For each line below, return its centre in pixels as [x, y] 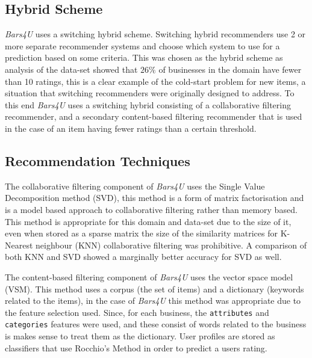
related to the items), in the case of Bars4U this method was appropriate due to [153, 301]
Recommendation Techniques [98, 160]
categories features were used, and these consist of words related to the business [156, 324]
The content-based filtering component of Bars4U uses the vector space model [149, 276]
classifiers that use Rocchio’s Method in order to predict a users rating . [136, 347]
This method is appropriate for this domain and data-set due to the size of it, [148, 221]
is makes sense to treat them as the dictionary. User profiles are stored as [140, 336]
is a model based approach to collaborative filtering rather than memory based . [151, 209]
